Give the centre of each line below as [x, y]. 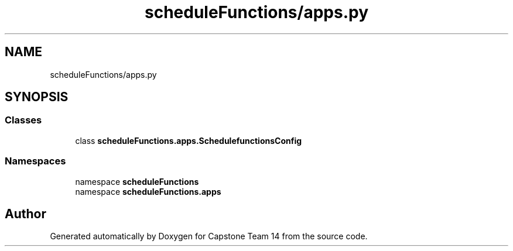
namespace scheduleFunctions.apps [148, 191]
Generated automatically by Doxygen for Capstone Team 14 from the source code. [209, 236]
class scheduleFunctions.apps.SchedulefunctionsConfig [189, 140]
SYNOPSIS [37, 97]
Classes [23, 120]
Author [25, 214]
